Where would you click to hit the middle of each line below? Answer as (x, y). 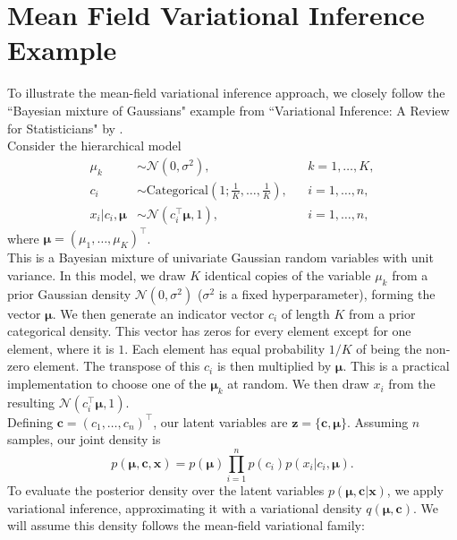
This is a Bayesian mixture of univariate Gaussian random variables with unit (220, 257)
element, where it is (61, 348)
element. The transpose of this (117, 366)
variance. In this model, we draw (97, 274)
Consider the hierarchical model (94, 146)
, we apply (415, 490)
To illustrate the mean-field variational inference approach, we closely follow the (226, 93)
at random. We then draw (298, 384)
